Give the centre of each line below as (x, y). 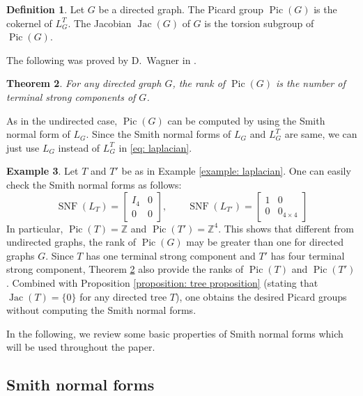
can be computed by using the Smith (246, 120)
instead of (79, 147)
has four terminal (308, 255)
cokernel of (29, 23)
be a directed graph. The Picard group (181, 9)
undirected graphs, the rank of (71, 242)
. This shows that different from (286, 228)
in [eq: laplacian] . (155, 147)
